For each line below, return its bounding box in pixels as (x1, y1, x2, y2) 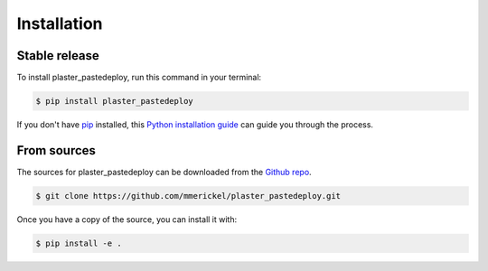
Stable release (16, 48, 99, 63)
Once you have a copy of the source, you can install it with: (16, 213, 238, 225)
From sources (16, 143, 97, 158)
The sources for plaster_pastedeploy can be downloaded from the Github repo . (16, 166, 312, 177)
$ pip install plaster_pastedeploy (35, 96, 193, 107)
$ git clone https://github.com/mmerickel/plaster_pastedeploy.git (35, 191, 342, 201)
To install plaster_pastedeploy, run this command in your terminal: (16, 72, 262, 83)
